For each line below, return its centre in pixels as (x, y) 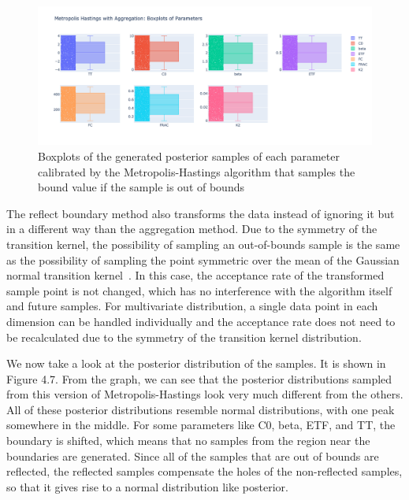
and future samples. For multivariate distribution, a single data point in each (192, 306)
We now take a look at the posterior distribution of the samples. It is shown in (196, 363)
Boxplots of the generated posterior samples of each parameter (189, 156)
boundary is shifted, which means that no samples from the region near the (188, 441)
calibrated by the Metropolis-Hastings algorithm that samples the (197, 171)
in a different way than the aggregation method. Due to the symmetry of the (192, 229)
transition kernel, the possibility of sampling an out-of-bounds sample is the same (203, 244)
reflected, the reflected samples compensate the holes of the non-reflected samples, (204, 471)
